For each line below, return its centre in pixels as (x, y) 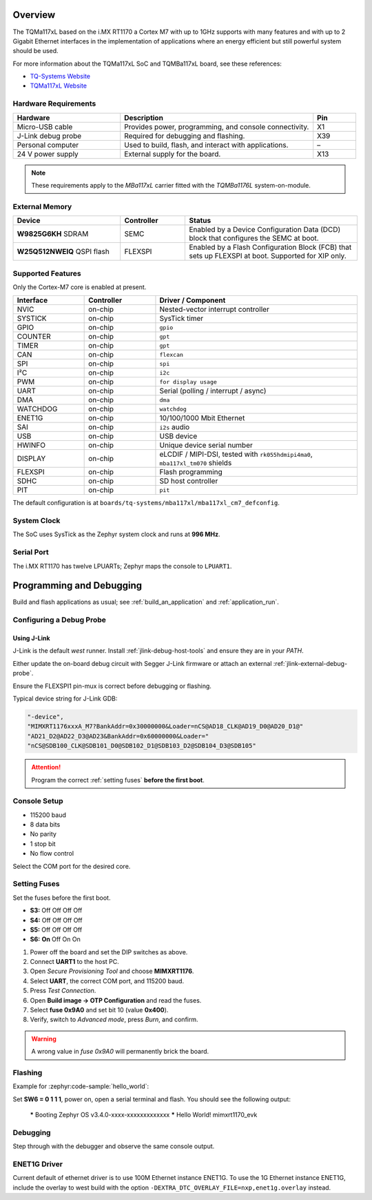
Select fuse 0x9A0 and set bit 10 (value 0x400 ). (99, 1010)
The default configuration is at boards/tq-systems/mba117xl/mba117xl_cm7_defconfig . (146, 503)
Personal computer (48, 145)
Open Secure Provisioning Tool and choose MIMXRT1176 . (112, 971)
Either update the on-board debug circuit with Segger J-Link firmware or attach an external (142, 663)
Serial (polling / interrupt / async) (213, 391)
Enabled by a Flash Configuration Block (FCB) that (270, 247)
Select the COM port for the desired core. (72, 866)
